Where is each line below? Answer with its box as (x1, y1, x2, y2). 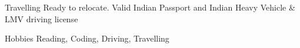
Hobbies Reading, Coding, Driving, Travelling (5, 32, 169, 44)
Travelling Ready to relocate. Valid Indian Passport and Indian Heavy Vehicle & (5, 1, 295, 13)
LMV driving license (5, 12, 78, 25)
